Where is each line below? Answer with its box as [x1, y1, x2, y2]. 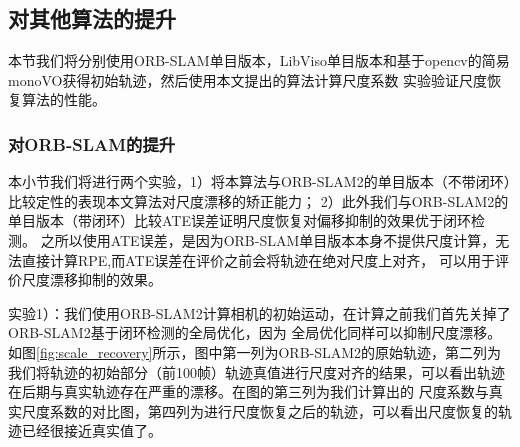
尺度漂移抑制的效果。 [21, 269, 162, 290]
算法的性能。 [21, 89, 106, 110]
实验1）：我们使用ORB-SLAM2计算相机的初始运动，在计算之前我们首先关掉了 [8, 302, 511, 323]
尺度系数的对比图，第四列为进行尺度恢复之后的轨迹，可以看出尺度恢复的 [21, 400, 498, 421]
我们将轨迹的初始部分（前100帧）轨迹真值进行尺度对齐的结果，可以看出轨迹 [8, 361, 505, 382]
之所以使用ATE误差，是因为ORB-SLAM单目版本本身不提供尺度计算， [40, 229, 496, 250]
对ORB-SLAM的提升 [8, 131, 176, 156]
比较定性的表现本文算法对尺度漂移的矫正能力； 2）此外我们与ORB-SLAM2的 [8, 190, 509, 211]
